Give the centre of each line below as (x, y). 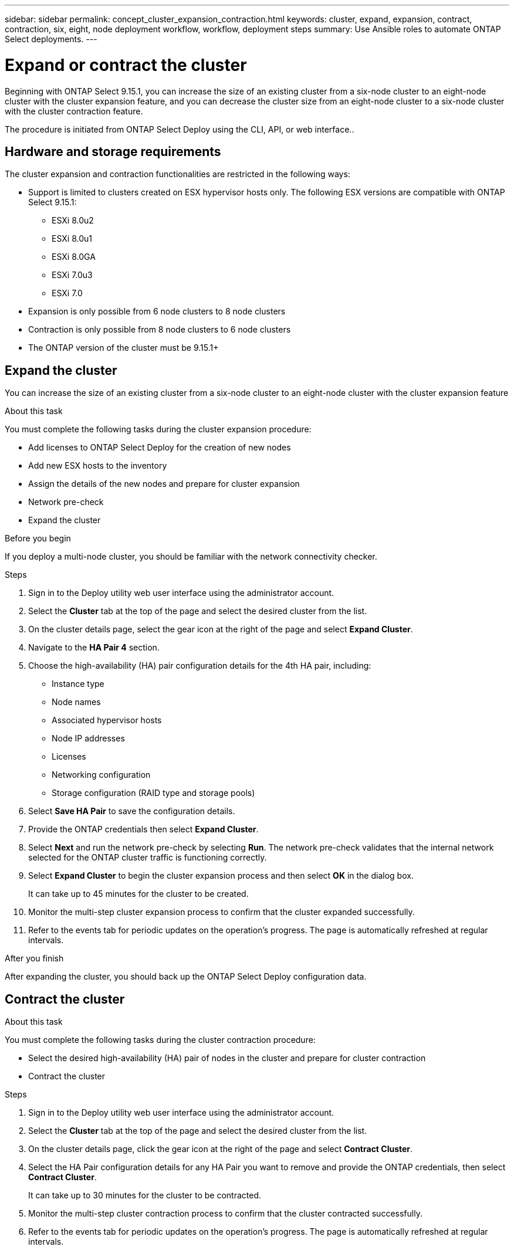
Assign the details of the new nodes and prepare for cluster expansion (164, 484)
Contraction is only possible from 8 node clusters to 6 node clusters (160, 330)
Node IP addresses (88, 739)
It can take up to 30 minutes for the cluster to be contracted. (145, 1195)
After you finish (34, 958)
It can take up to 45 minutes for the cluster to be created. (138, 894)
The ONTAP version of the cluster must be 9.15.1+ (124, 348)
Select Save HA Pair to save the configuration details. (132, 811)
